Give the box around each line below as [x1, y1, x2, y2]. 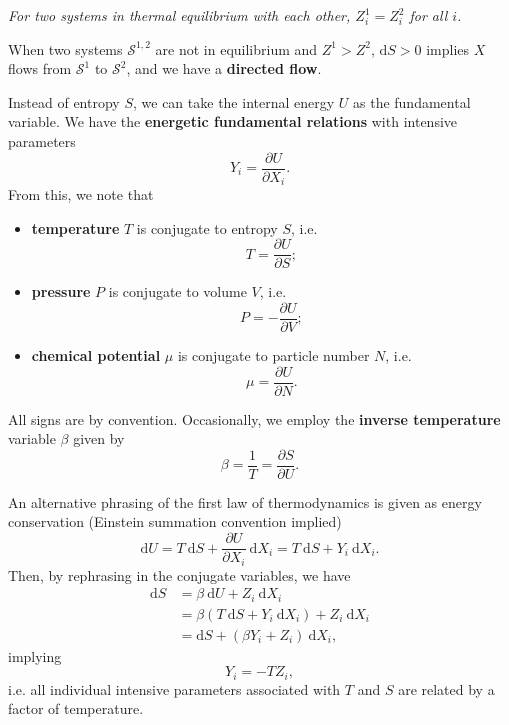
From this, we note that [8, 184, 154, 205]
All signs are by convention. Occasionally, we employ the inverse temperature [8, 408, 501, 429]
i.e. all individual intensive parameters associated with [8, 678, 341, 699]
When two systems [8, 38, 123, 59]
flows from [8, 58, 72, 79]
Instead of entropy [8, 91, 120, 112]
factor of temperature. [8, 698, 144, 719]
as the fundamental [353, 91, 471, 112]
